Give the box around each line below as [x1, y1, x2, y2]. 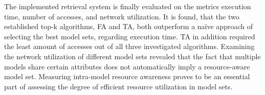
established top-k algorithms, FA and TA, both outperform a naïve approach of [4, 21, 253, 32]
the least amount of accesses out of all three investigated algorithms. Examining [4, 41, 255, 52]
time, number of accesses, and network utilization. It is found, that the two [4, 11, 239, 21]
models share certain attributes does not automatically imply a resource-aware [4, 61, 250, 72]
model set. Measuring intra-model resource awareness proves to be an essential [4, 71, 250, 82]
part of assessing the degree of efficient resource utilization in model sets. [4, 81, 233, 91]
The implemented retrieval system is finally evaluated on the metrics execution [4, 1, 251, 11]
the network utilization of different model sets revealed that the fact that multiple [4, 51, 261, 61]
